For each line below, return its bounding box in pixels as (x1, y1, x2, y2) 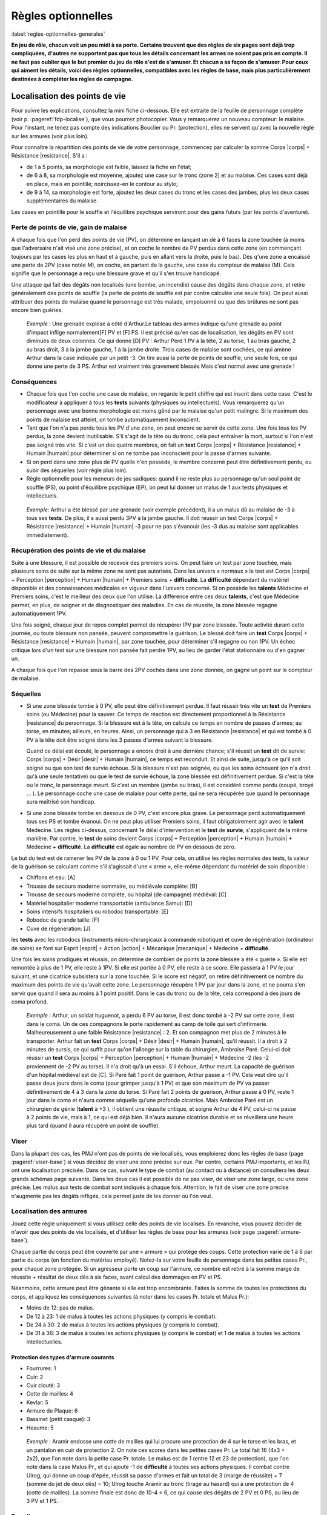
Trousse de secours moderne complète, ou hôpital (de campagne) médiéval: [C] (26, 891, 227, 898)
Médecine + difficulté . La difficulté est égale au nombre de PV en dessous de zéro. (26, 843, 236, 851)
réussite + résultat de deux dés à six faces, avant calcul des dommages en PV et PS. (11, 1273, 222, 1280)
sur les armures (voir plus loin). (11, 132, 89, 139)
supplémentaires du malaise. (26, 197, 98, 204)
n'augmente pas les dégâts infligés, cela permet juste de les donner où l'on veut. (11, 1192, 213, 1199)
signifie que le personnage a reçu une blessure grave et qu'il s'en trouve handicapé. (11, 270, 221, 277)
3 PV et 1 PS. (26, 1497, 59, 1504)
